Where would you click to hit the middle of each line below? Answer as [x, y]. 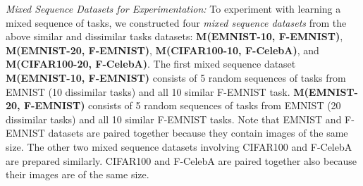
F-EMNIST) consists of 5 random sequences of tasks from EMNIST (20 [182, 105]
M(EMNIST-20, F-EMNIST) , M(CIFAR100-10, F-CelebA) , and [162, 50]
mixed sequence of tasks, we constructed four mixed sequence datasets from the [176, 22]
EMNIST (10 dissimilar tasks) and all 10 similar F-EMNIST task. [148, 91]
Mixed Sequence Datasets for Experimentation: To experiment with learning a [173, 8]
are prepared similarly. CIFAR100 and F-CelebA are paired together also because [181, 160]
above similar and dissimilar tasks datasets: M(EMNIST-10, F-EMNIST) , [174, 36]
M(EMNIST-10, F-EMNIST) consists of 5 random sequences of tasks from [176, 77]
